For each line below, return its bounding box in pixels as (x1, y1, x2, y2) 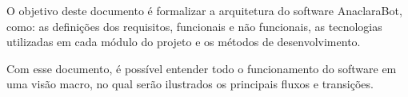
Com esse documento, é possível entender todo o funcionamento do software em (6, 60, 397, 76)
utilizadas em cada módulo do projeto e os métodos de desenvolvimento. (6, 33, 361, 50)
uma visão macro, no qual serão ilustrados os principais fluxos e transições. (6, 76, 374, 92)
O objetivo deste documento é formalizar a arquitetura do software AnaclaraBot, (6, 2, 402, 18)
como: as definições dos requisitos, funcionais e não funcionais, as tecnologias (6, 17, 382, 34)
